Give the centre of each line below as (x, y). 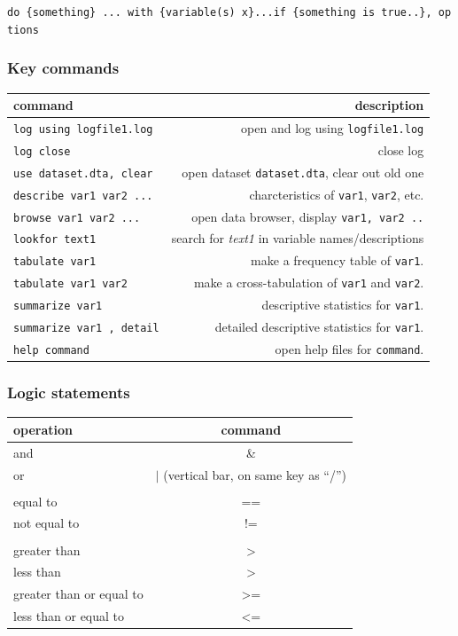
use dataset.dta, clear (83, 173)
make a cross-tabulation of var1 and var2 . (309, 283)
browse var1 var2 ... (77, 218)
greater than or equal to (78, 594)
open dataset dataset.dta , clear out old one (303, 172)
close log (401, 149)
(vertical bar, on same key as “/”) (255, 474)
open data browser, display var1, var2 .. (308, 216)
